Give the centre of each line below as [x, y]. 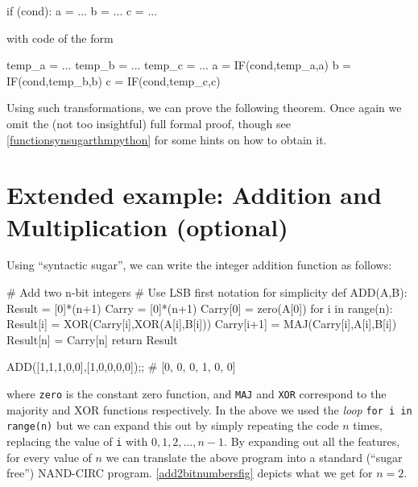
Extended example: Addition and [194, 195]
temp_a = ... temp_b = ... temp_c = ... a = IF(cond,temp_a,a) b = [179, 65]
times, [368, 425]
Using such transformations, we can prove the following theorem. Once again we [204, 108]
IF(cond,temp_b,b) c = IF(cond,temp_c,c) [114, 80]
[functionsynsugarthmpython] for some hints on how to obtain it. [167, 139]
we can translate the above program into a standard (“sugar [254, 457]
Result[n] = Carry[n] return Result [92, 339]
